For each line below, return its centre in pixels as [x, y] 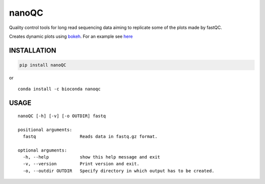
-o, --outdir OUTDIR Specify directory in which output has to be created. [119, 171]
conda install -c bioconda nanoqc [59, 89]
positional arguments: [45, 130]
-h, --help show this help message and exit [92, 157]
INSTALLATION [33, 50]
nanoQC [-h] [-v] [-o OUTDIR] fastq [62, 116]
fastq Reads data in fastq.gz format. [90, 136]
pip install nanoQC [43, 65]
